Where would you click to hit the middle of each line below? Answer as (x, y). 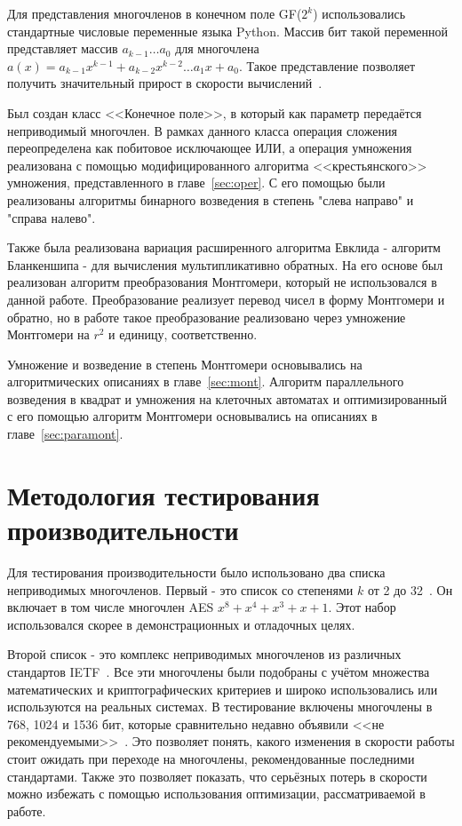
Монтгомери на (48, 334)
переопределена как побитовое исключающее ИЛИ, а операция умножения (210, 148)
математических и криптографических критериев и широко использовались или (223, 689)
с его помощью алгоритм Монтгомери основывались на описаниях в (192, 416)
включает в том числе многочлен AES (111, 607)
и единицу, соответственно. (183, 334)
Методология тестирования (163, 494)
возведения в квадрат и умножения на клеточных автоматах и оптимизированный (227, 398)
